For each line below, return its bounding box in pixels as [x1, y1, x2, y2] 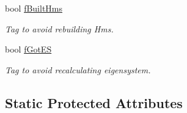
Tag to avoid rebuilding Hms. [5, 22, 114, 35]
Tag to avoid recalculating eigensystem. [5, 63, 151, 76]
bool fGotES [5, 43, 52, 56]
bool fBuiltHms [5, 2, 63, 14]
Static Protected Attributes [5, 93, 183, 112]
